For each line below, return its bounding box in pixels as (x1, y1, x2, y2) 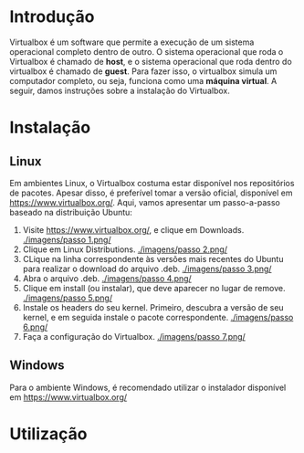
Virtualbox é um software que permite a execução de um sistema (9, 37, 255, 47)
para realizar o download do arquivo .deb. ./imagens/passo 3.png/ (22, 263, 272, 274)
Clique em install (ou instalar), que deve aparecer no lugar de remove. (22, 282, 286, 293)
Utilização (9, 423, 88, 444)
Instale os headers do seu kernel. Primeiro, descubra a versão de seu (22, 301, 285, 312)
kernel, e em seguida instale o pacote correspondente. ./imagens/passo (22, 311, 294, 322)
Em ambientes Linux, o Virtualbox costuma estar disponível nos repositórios (9, 177, 295, 188)
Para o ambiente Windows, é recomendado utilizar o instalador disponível (9, 382, 287, 393)
